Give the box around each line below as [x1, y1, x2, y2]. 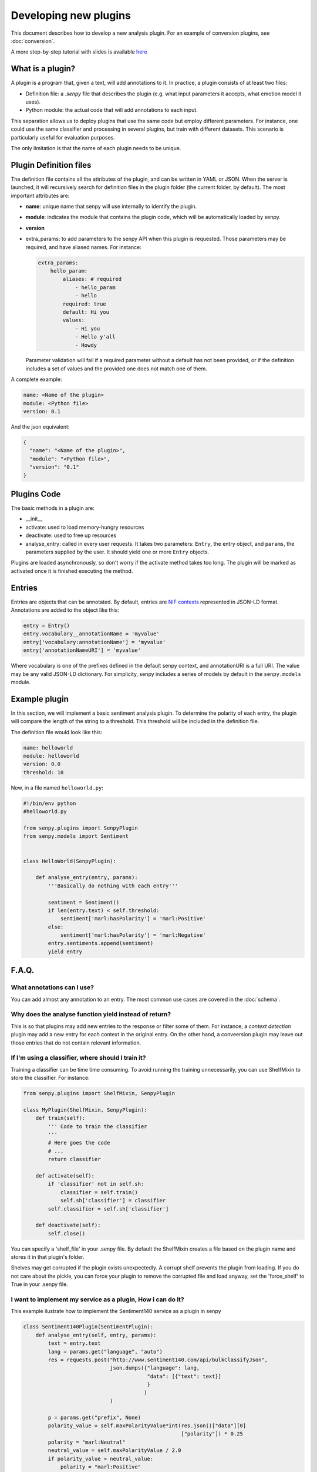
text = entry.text [48, 1340, 101, 1347]
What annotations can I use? [11, 983, 94, 992]
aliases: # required [62, 276, 122, 283]
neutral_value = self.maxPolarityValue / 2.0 [48, 1447, 181, 1454]
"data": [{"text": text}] [147, 1372, 222, 1380]
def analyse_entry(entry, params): [35, 874, 138, 881]
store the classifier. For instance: [11, 1075, 90, 1082]
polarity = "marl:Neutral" [48, 1438, 126, 1446]
